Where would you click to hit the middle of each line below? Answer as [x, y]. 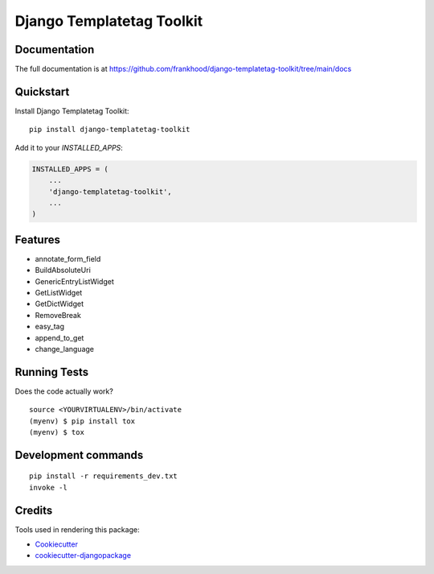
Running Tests [51, 372]
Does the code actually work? [64, 391]
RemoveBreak [58, 315]
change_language [65, 349]
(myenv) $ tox [57, 432]
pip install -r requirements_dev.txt [104, 476]
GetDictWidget [59, 304]
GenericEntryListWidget [74, 281]
